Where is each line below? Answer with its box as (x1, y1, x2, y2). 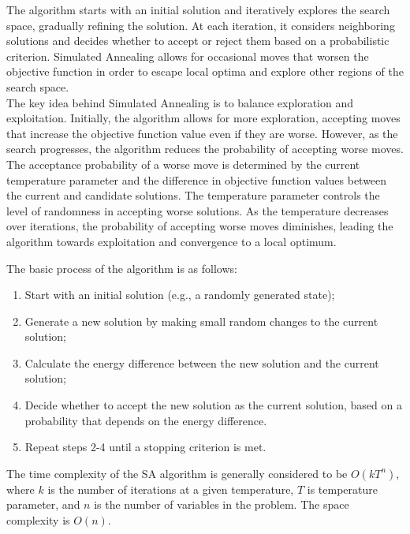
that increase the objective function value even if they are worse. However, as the (6, 125, 398, 141)
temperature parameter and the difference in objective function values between (6, 171, 387, 188)
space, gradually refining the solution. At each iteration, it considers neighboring (6, 17, 395, 33)
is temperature (307, 480, 378, 497)
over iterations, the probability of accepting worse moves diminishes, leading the (6, 218, 393, 234)
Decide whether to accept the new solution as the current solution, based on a (24, 397, 402, 413)
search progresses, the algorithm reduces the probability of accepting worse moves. (6, 140, 404, 157)
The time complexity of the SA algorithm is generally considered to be (6, 465, 348, 481)
